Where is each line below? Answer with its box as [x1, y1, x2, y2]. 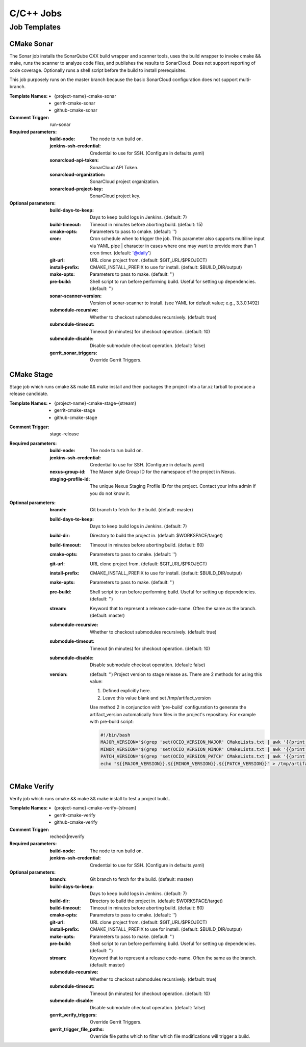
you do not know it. [90, 490, 130, 496]
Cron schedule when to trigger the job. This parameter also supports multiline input [90, 235, 265, 242]
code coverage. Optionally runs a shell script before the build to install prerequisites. [9, 67, 187, 73]
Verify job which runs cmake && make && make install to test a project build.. [9, 796, 171, 802]
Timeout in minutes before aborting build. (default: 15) [90, 221, 203, 227]
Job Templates [9, 22, 61, 32]
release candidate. [9, 390, 48, 397]
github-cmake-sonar [54, 107, 98, 113]
